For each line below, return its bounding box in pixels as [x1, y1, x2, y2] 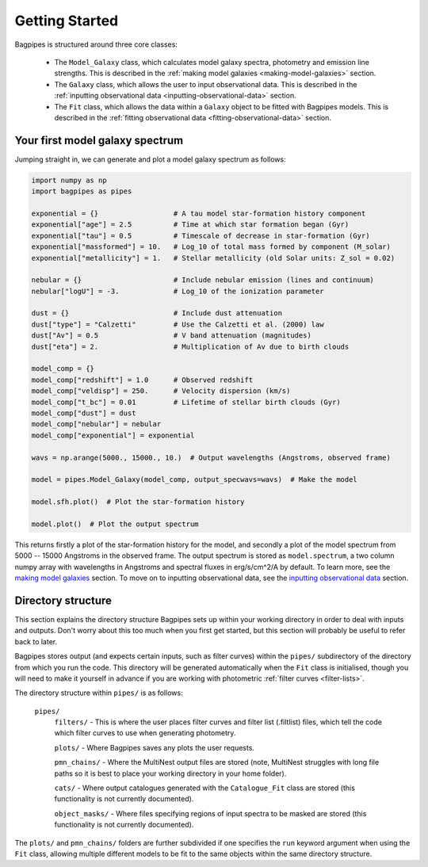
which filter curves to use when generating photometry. [54, 728, 236, 738]
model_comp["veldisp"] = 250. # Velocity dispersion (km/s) [31, 387, 291, 395]
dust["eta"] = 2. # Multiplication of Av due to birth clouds [31, 342, 350, 351]
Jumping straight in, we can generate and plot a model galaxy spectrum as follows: [14, 155, 286, 164]
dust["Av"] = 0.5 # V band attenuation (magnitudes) [31, 331, 312, 340]
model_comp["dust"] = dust [31, 408, 136, 418]
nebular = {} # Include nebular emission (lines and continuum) [31, 276, 374, 285]
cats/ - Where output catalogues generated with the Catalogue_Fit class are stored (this [54, 783, 356, 793]
